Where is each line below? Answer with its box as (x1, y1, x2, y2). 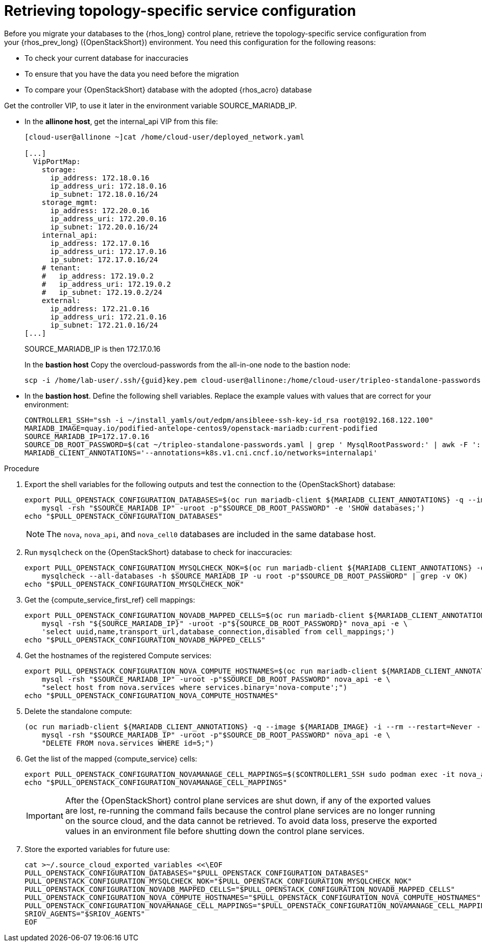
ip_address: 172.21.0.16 (50, 304, 150, 313)
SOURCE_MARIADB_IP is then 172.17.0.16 (25, 344, 161, 353)
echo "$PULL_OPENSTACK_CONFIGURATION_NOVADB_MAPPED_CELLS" (25, 635, 266, 644)
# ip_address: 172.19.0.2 (41, 271, 154, 280)
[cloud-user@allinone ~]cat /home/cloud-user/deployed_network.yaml (25, 132, 304, 141)
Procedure (4, 464, 39, 473)
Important (26, 810, 63, 821)
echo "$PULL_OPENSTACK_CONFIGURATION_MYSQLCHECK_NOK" (25, 580, 244, 588)
